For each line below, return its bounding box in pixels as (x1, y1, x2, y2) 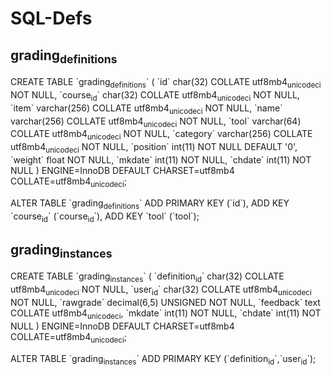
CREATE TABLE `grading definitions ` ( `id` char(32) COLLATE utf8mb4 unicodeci (10, 76, 322, 90)
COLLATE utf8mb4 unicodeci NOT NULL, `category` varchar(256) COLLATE (10, 128, 313, 142)
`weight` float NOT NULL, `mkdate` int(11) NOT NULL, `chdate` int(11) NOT (10, 153, 312, 166)
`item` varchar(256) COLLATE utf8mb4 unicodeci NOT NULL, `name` (10, 102, 283, 116)
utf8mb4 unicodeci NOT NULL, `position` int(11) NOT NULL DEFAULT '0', (10, 141, 298, 155)
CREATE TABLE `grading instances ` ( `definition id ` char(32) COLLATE (10, 270, 285, 285)
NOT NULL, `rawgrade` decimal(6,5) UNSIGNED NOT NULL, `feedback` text (10, 296, 321, 308)
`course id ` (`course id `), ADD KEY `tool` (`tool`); (10, 210, 200, 224)
